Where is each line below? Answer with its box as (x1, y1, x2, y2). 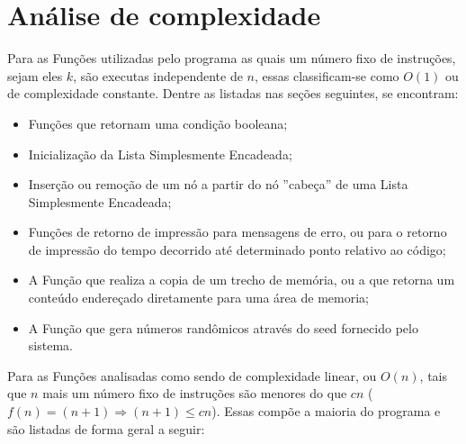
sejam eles (7, 66, 63, 85)
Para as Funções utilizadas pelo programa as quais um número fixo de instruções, (7, 49, 456, 68)
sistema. (28, 336, 73, 355)
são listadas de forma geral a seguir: (7, 419, 205, 438)
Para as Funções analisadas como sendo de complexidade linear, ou (7, 366, 377, 385)
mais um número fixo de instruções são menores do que (42, 384, 347, 403)
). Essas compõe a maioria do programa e (211, 402, 441, 421)
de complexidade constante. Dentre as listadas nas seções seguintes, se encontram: (7, 84, 459, 103)
